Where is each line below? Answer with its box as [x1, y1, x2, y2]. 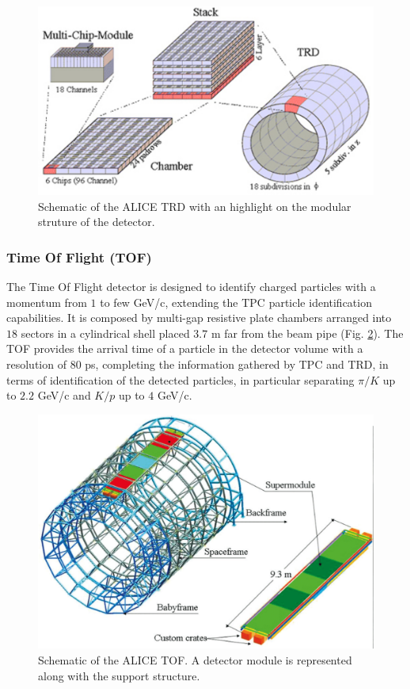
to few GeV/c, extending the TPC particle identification [100, 293, 372, 310]
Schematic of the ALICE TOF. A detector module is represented [38, 651, 352, 668]
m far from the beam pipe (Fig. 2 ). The [211, 324, 404, 341]
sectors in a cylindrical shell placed [21, 324, 190, 341]
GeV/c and [37, 387, 91, 404]
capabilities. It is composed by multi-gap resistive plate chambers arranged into [6, 309, 392, 326]
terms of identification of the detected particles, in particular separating [6, 371, 355, 388]
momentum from [6, 293, 87, 310]
